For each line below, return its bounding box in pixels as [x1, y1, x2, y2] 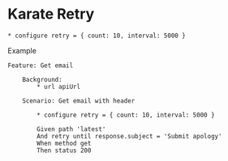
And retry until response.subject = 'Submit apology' [37, 132, 222, 140]
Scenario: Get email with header [22, 96, 136, 105]
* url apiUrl [37, 83, 81, 91]
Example [7, 45, 37, 55]
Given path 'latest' [37, 125, 106, 133]
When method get [37, 139, 92, 147]
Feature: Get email [7, 61, 74, 70]
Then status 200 [37, 146, 92, 155]
